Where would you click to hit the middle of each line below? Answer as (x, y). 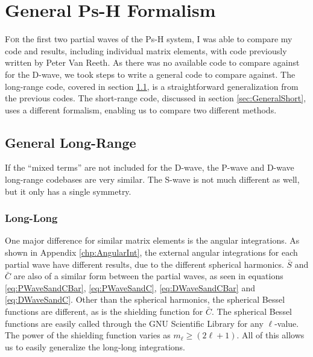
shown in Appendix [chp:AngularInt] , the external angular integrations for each (151, 252)
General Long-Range (71, 142)
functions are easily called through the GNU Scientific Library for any (134, 323)
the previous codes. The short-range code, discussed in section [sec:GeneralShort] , (156, 98)
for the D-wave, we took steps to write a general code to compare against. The (150, 74)
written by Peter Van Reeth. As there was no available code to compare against (152, 62)
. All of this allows (270, 335)
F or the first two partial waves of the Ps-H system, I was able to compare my (149, 39)
